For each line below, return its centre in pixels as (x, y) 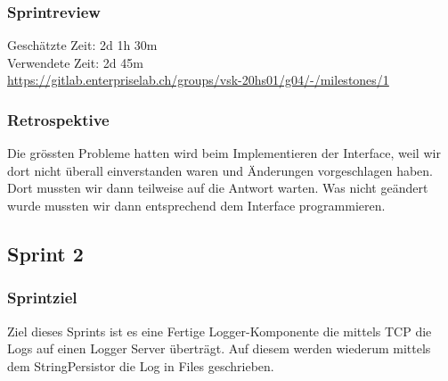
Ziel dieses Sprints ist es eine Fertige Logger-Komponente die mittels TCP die (220, 331)
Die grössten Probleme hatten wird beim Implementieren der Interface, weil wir (224, 153)
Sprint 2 (45, 253)
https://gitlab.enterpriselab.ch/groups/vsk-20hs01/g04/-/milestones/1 (198, 80)
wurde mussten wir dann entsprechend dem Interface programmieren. (196, 205)
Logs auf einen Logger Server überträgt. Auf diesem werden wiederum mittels (219, 348)
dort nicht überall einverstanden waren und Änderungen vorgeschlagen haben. (220, 170)
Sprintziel (42, 298)
